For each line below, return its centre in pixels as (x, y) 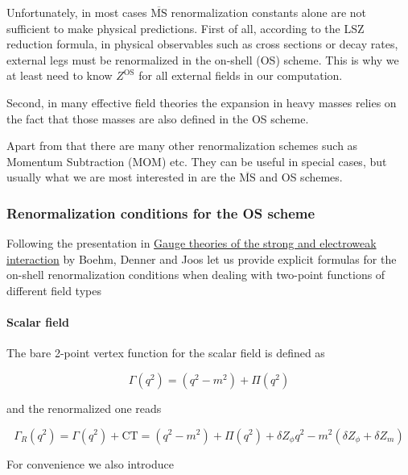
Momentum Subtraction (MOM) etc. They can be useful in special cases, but (197, 161)
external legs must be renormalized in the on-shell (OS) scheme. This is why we (203, 59)
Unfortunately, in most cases (77, 12)
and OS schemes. (301, 177)
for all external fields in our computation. (241, 75)
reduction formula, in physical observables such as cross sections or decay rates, (202, 44)
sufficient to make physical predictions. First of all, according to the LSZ (185, 28)
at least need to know (60, 75)
